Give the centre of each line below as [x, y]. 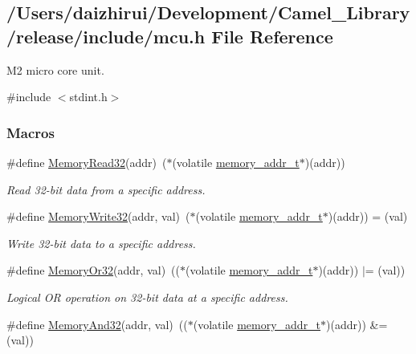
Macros [31, 132]
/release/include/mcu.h [106, 36]
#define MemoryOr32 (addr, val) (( [93, 270]
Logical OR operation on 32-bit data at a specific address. [147, 297]
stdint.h [88, 97]
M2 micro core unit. [55, 69]
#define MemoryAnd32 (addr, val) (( [97, 324]
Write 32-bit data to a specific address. [101, 243]
